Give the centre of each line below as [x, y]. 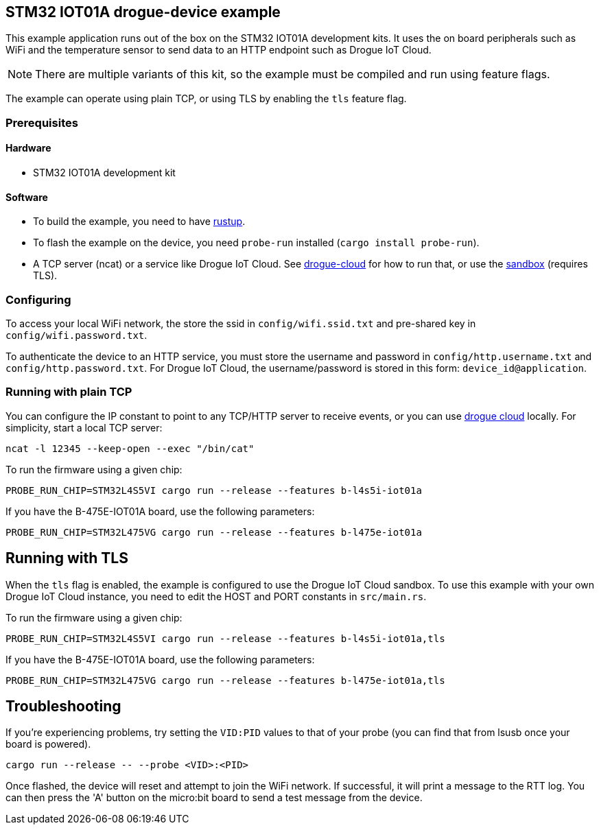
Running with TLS [67, 558]
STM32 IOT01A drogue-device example [143, 12]
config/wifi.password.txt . [77, 335]
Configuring [38, 299]
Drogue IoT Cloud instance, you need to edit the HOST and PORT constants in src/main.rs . [216, 596]
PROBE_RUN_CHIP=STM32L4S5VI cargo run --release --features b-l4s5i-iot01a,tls [225, 638]
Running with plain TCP [69, 392]
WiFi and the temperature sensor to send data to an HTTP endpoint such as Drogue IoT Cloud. [219, 50]
